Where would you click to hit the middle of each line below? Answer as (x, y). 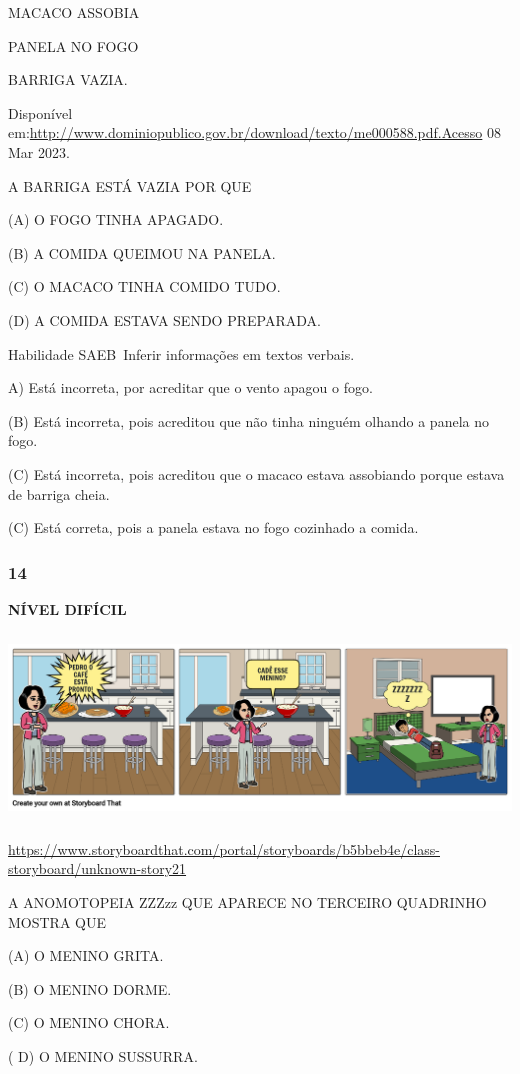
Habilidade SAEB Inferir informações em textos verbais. (181, 353)
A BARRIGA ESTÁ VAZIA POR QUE (130, 185)
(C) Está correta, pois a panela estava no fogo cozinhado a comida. (213, 527)
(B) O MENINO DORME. (90, 988)
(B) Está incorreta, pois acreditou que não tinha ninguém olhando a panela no (248, 420)
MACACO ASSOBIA (74, 12)
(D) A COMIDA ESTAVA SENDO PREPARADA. (164, 319)
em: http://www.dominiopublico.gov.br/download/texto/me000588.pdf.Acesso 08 (254, 132)
